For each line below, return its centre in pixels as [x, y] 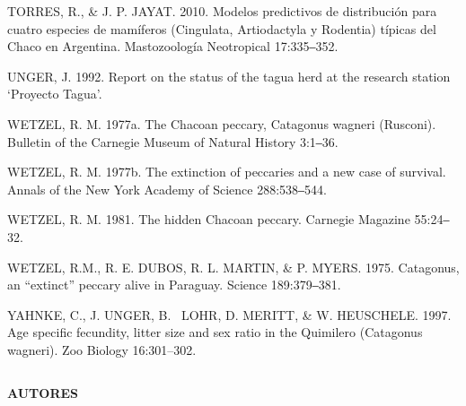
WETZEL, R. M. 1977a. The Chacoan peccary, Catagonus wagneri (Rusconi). [222, 123]
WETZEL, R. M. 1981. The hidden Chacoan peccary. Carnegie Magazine [209, 219]
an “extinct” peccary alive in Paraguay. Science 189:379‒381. [174, 285]
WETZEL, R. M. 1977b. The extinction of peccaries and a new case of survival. [227, 172]
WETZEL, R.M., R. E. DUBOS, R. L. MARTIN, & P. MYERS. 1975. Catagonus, [233, 267]
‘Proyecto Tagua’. [55, 94]
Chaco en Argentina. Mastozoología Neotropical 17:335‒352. [173, 46]
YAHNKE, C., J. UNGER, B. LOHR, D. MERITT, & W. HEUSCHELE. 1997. [229, 314]
